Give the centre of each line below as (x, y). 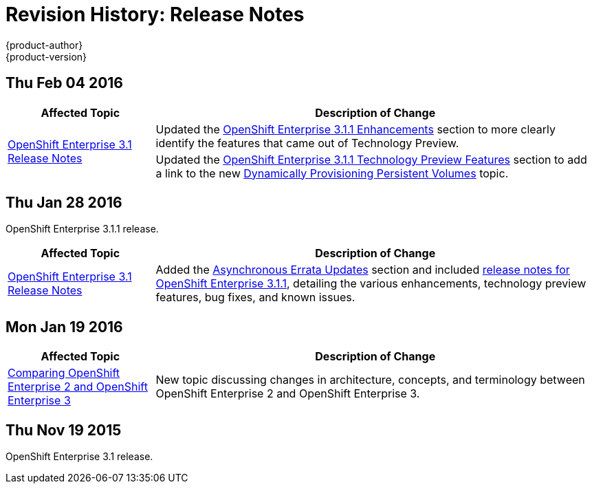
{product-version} (46, 56)
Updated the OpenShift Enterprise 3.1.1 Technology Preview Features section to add (371, 159)
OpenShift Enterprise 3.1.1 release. (82, 229)
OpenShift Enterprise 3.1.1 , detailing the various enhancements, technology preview (371, 284)
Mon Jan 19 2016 (64, 327)
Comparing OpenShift (64, 373)
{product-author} (44, 45)
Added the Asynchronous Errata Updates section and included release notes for (363, 270)
